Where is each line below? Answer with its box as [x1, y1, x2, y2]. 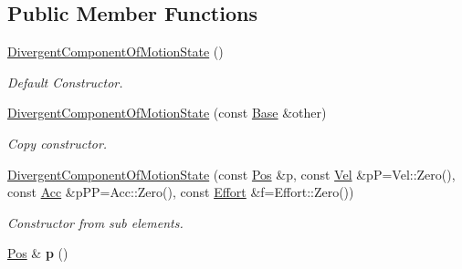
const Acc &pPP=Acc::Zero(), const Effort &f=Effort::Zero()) [7, 182, 354, 202]
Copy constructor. [7, 133, 108, 152]
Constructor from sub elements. [7, 212, 184, 232]
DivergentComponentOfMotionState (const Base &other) [7, 103, 327, 122]
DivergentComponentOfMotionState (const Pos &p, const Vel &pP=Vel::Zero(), [7, 164, 456, 183]
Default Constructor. [7, 72, 123, 91]
